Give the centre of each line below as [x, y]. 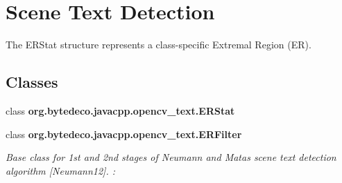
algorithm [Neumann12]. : [61, 170]
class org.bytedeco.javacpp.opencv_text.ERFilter [124, 134]
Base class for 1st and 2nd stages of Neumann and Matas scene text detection [171, 157]
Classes [32, 82]
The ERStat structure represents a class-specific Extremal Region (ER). [159, 45]
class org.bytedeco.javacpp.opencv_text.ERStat [120, 110]
